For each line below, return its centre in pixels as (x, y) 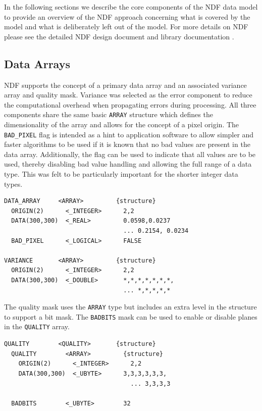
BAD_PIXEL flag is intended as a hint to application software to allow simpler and (129, 134)
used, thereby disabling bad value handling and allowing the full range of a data (128, 164)
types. (13, 184)
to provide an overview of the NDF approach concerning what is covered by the (127, 16)
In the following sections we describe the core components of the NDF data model (131, 7)
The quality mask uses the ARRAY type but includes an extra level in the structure (130, 307)
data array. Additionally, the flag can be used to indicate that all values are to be (130, 154)
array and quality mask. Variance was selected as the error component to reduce (128, 95)
